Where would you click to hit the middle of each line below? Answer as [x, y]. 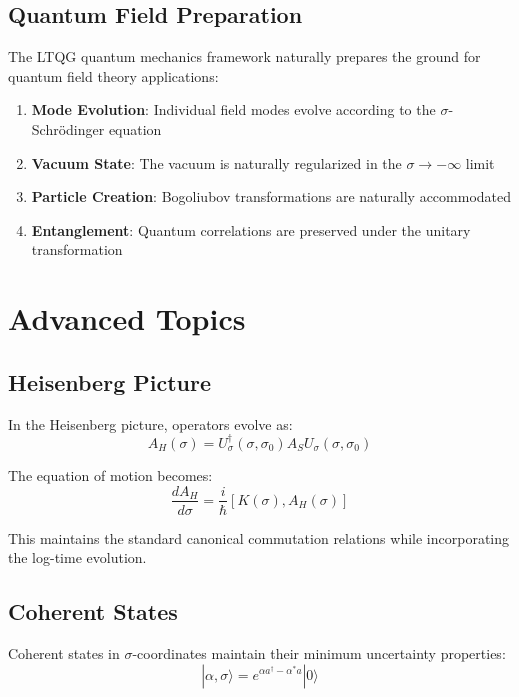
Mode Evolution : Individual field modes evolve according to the [233, 109]
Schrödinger [68, 128]
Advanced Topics [127, 318]
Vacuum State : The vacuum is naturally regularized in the [216, 162]
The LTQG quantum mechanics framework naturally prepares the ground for [244, 56]
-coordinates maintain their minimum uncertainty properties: [319, 652]
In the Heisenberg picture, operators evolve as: [150, 423]
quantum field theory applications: [113, 75]
